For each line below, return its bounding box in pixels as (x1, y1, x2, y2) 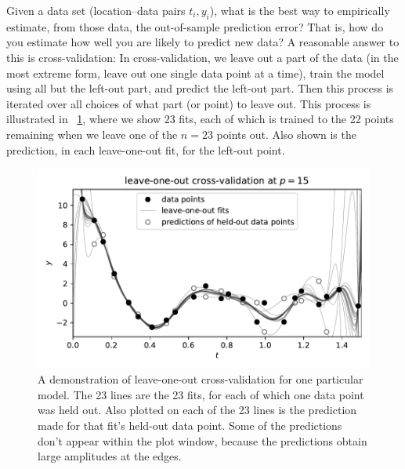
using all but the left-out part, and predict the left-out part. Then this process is (6, 80, 394, 96)
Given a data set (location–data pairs (6, 2, 186, 18)
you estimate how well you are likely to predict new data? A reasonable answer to (6, 34, 400, 50)
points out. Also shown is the (216, 125, 356, 142)
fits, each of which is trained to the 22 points (179, 111, 394, 127)
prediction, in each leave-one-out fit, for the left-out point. (6, 141, 285, 158)
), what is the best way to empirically (209, 2, 390, 18)
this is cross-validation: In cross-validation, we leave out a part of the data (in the (6, 49, 399, 65)
